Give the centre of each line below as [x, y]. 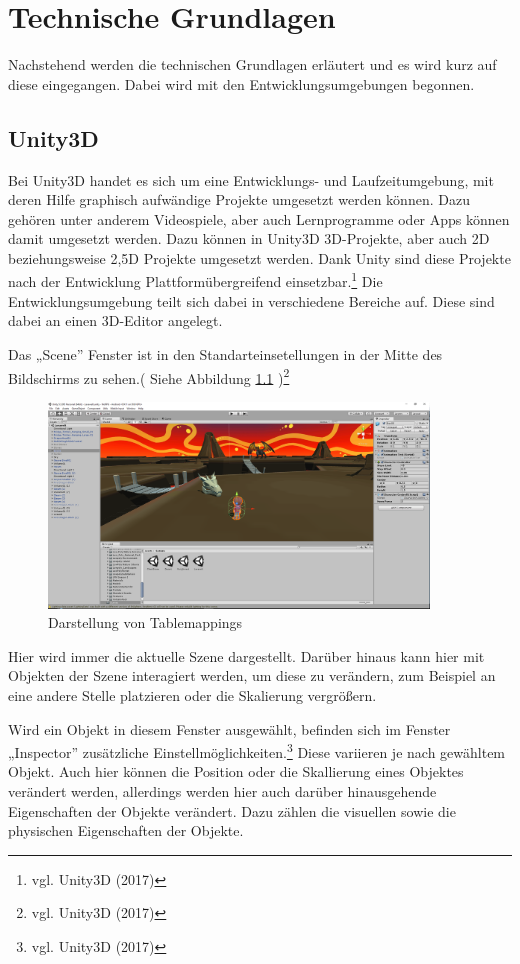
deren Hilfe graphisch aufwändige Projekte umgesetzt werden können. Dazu [239, 199]
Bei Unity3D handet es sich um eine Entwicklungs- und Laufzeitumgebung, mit [251, 179]
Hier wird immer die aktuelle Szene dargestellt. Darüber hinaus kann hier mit [246, 655]
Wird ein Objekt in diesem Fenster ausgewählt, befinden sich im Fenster [229, 728]
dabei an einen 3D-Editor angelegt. [115, 320]
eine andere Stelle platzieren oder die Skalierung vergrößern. [192, 694]
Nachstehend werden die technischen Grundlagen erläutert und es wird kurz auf [252, 64]
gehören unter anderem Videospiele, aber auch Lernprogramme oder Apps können [259, 218]
